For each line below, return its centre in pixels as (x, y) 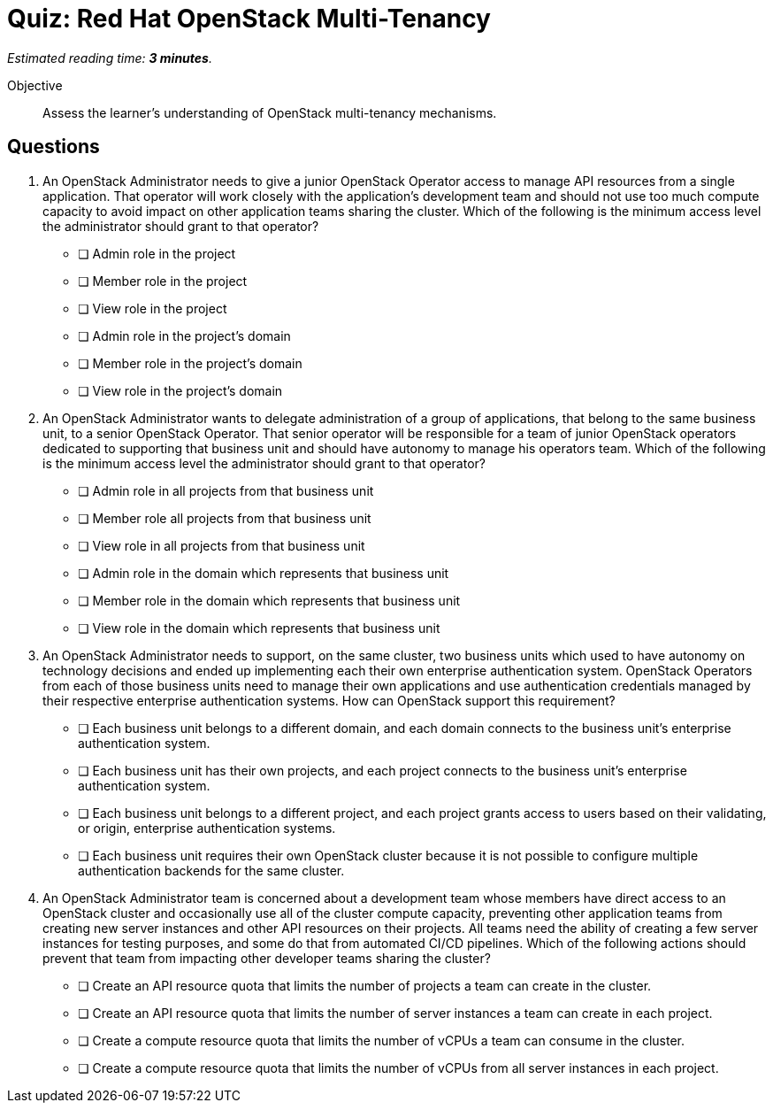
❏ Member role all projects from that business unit (225, 518)
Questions (54, 147)
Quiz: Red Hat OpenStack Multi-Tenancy (249, 19)
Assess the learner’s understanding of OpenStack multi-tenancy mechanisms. (270, 112)
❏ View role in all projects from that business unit (222, 545)
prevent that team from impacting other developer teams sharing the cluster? (267, 958)
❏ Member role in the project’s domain (190, 363)
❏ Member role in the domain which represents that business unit (269, 600)
